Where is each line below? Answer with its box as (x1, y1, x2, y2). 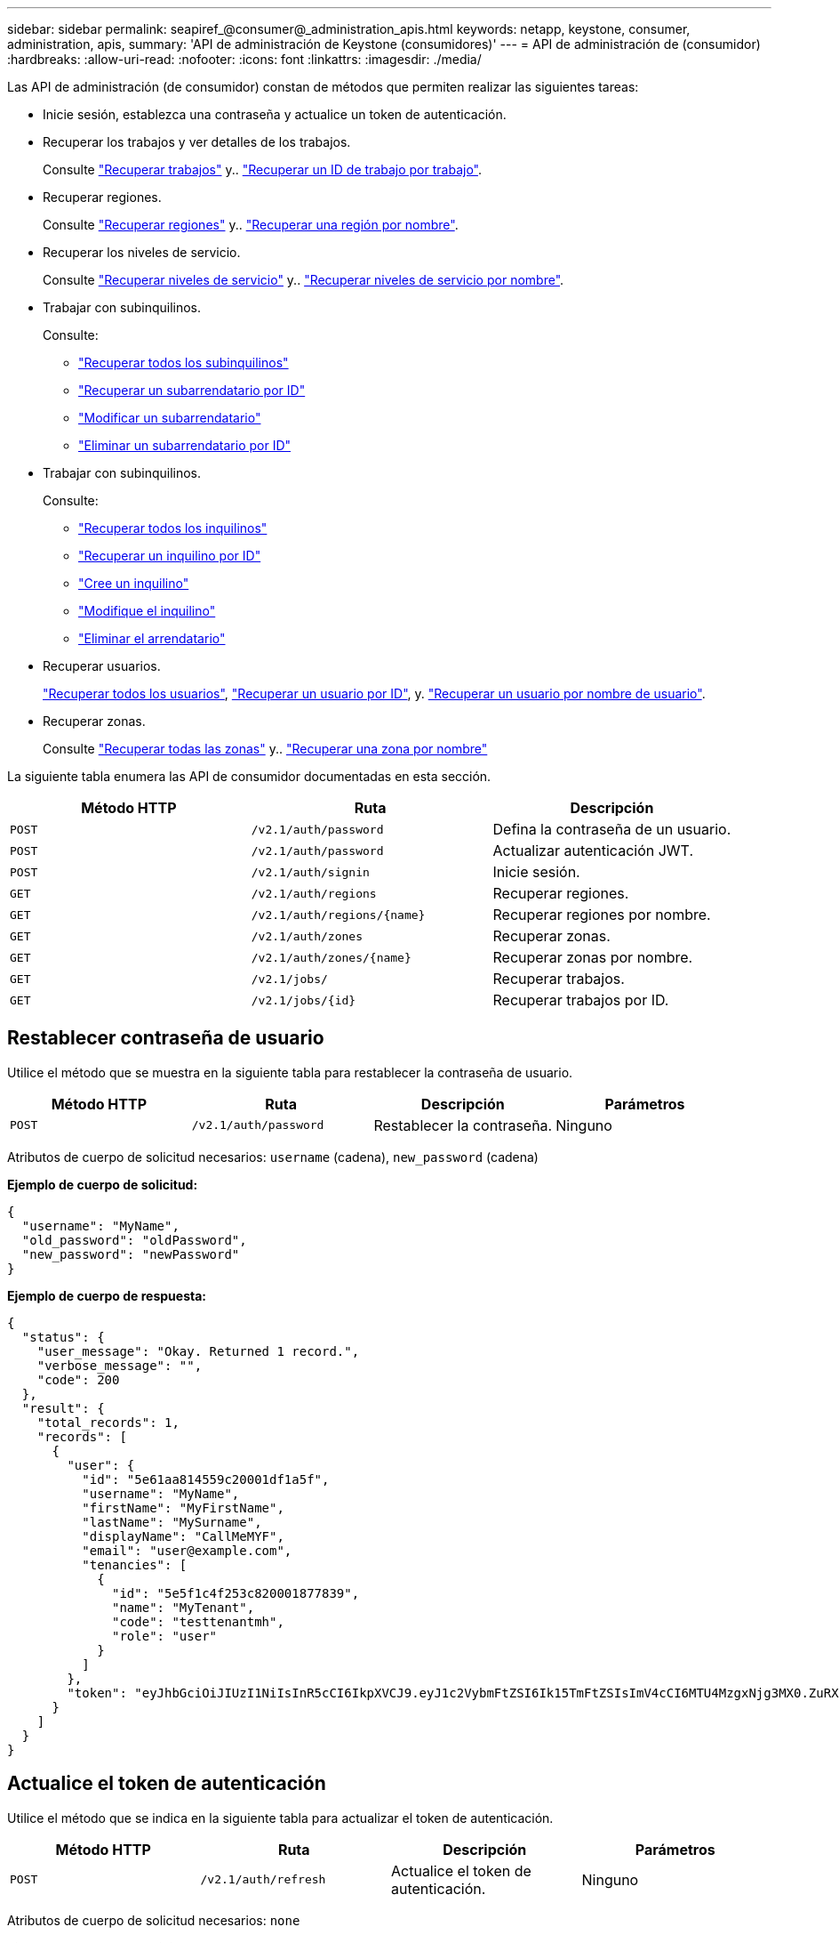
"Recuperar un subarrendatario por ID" (78, 383, 306, 398)
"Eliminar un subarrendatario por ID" (78, 438, 292, 453)
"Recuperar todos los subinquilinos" (78, 355, 289, 370)
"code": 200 (36, 1372, 120, 1387)
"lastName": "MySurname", (82, 1514, 262, 1529)
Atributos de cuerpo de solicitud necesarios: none (7, 1912, 300, 1928)
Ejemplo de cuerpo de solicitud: (7, 1176, 198, 1192)
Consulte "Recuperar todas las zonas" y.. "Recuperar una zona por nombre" (43, 741, 488, 756)
